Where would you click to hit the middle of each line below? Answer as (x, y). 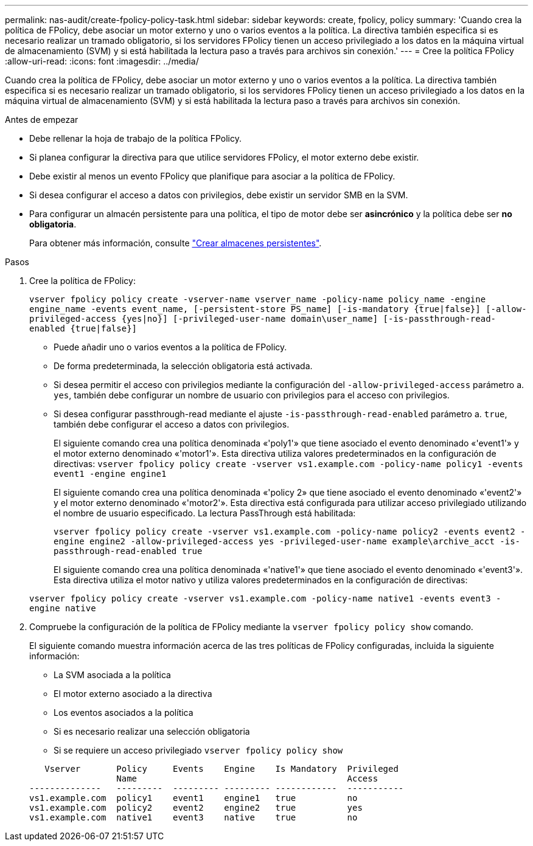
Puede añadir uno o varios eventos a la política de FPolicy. (170, 347)
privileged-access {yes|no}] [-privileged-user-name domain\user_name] (204, 319)
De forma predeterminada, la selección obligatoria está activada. (183, 366)
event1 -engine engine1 (110, 474)
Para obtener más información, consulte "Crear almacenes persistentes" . (176, 243)
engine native (63, 608)
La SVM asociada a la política (112, 675)
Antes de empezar (42, 120)
